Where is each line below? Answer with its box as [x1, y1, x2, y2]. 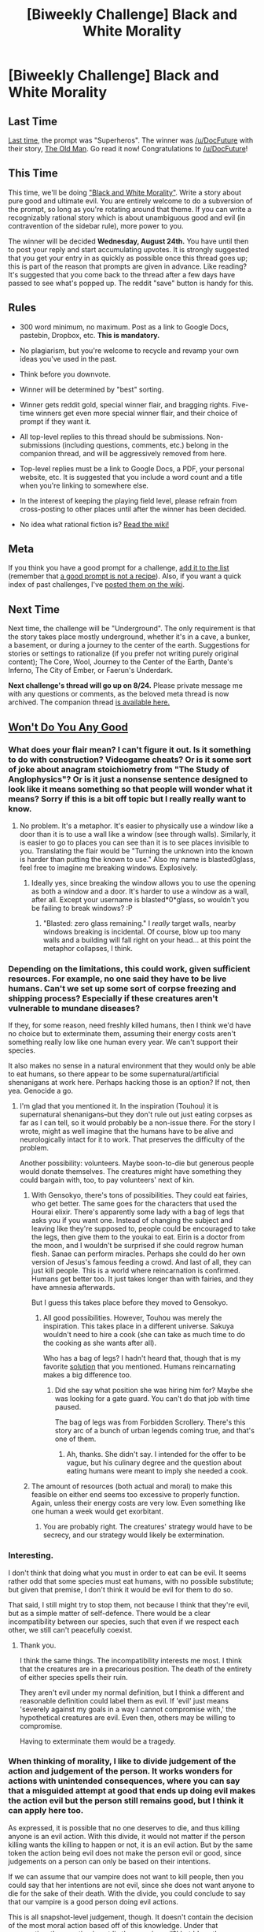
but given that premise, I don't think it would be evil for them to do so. [8, 1585, 233, 1594]
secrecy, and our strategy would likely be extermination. [42, 1530, 225, 1540]
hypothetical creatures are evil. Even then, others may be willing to [19, 1712, 236, 1722]
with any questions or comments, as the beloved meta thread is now [8, 689, 229, 699]
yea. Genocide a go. [8, 1086, 73, 1096]
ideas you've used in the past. [19, 354, 117, 363]
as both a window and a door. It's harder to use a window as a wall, [31, 886, 249, 896]
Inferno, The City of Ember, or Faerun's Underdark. [8, 666, 174, 675]
